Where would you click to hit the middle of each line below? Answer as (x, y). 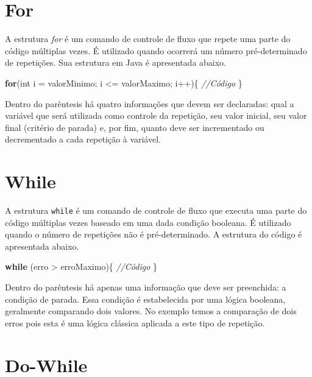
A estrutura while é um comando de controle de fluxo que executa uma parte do (156, 210)
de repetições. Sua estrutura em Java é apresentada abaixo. (116, 62)
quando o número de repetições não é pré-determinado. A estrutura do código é (154, 234)
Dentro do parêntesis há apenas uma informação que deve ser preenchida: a (146, 287)
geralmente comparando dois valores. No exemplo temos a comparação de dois (151, 311)
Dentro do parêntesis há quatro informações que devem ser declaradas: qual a (150, 103)
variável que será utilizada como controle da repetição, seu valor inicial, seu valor (156, 115)
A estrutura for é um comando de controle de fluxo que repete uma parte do (148, 39)
